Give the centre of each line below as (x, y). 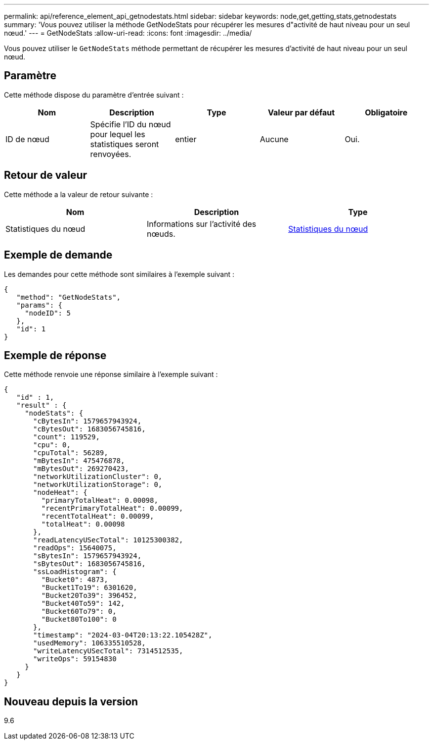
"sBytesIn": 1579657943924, (87, 556)
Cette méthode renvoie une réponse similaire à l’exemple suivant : (111, 374)
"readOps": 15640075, (75, 548)
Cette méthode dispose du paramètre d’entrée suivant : (94, 95)
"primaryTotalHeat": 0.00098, (100, 501)
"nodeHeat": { (60, 493)
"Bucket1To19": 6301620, (89, 588)
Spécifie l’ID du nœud (130, 124)
